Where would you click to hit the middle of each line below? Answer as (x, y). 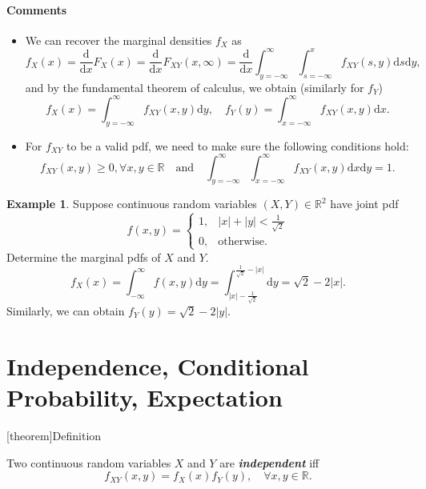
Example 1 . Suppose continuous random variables (132, 204)
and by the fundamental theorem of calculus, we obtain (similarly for (195, 87)
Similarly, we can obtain (66, 311)
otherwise (241, 241)
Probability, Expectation (145, 397)
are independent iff (269, 462)
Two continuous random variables (89, 462)
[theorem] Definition (54, 435)
